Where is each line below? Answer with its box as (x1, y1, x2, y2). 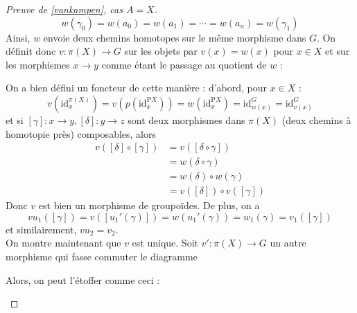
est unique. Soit (132, 235, 198, 250)
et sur (325, 44, 350, 58)
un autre (270, 235, 306, 250)
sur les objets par (124, 44, 198, 58)
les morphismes (6, 57, 70, 71)
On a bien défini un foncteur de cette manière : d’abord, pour (6, 80, 268, 95)
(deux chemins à (281, 112, 351, 127)
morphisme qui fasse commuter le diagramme (6, 249, 198, 264)
